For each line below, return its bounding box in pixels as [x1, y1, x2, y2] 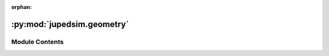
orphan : [11, 4, 32, 10]
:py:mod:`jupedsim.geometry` [11, 19, 129, 30]
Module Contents [11, 37, 64, 46]
